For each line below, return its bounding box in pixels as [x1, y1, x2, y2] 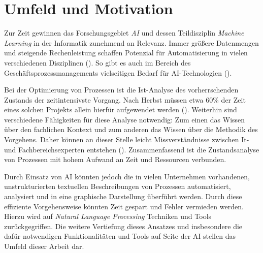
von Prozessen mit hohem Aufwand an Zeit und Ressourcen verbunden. [4, 154, 226, 165]
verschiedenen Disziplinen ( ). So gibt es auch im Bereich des [4, 57, 191, 68]
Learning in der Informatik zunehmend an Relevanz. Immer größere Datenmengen [4, 37, 259, 48]
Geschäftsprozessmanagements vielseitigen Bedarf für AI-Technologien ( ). [4, 67, 232, 78]
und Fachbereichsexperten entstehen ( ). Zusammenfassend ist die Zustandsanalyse [4, 144, 259, 154]
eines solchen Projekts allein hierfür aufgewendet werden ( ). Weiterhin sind [4, 104, 237, 115]
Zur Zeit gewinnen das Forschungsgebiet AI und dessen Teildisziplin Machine [4, 27, 244, 38]
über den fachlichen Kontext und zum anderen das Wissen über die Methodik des [4, 124, 258, 135]
